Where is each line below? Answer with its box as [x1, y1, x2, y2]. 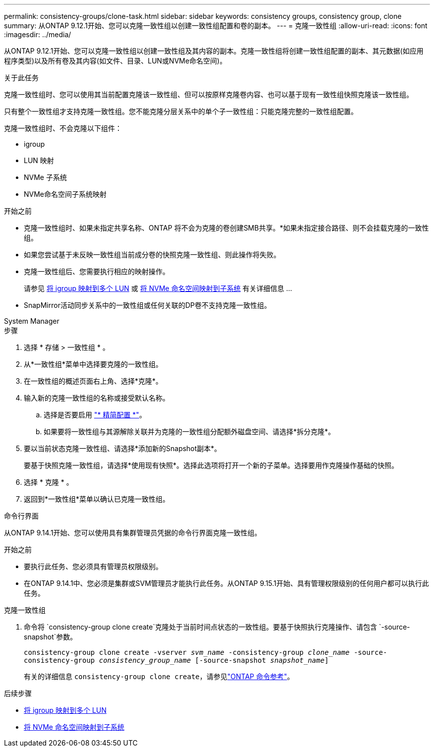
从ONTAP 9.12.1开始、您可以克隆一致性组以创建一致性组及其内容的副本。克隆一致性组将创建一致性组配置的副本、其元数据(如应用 [4, 47, 424, 55]
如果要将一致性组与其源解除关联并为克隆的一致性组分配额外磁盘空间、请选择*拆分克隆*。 [44, 427, 335, 436]
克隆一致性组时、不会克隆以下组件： [4, 124, 122, 132]
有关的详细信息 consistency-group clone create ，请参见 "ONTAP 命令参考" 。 [24, 672, 294, 681]
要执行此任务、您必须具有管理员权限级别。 [24, 562, 163, 571]
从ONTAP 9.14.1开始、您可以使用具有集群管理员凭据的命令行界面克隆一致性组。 [4, 528, 262, 537]
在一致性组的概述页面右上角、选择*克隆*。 [24, 377, 163, 385]
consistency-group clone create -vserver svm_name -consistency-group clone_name [24, 648, 350, 656]
